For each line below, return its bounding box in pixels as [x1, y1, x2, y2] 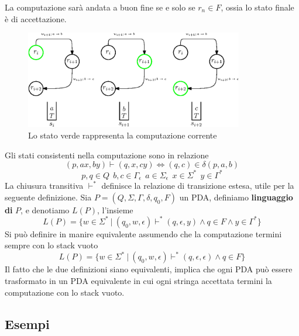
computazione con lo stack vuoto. [5, 286, 125, 298]
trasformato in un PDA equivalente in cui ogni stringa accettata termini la [5, 275, 272, 287]
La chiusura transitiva [5, 179, 84, 192]
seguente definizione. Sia [5, 190, 92, 203]
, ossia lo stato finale [221, 1, 294, 13]
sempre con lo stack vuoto [5, 239, 98, 251]
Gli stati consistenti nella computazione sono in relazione [5, 148, 209, 161]
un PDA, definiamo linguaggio [179, 190, 293, 203]
